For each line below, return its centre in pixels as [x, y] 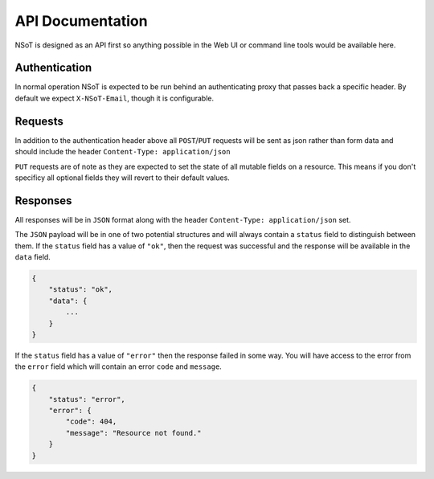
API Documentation [81, 21]
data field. [33, 257]
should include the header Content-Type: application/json [123, 152]
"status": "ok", [80, 290]
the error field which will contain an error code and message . [119, 366]
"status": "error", [87, 399]
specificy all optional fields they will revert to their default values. [123, 178]
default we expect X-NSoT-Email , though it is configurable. [115, 98]
